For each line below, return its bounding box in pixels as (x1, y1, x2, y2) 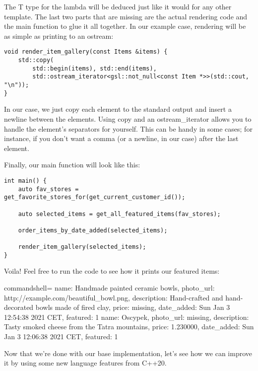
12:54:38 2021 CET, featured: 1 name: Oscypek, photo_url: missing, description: (4, 311, 249, 322)
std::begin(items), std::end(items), (32, 65, 157, 72)
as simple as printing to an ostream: (4, 30, 114, 41)
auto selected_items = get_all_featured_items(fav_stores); (18, 210, 221, 218)
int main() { (4, 177, 47, 184)
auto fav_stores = (18, 185, 79, 193)
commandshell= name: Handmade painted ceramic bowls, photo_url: (4, 283, 215, 293)
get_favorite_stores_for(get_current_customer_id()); (4, 194, 186, 201)
